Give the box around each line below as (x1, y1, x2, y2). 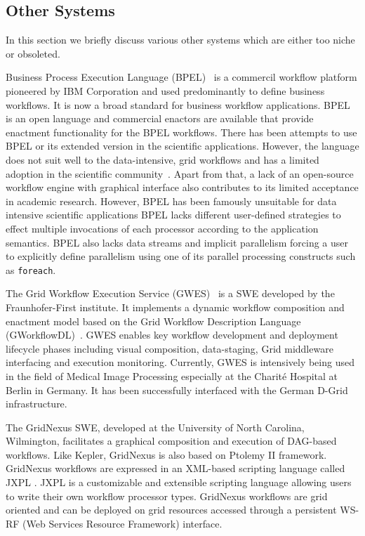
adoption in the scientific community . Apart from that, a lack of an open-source (6, 166, 354, 181)
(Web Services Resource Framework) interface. (22, 516, 223, 530)
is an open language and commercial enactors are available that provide (6, 111, 314, 126)
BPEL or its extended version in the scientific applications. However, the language (6, 138, 359, 153)
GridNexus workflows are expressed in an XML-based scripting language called (6, 461, 345, 476)
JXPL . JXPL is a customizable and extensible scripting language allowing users (6, 475, 352, 490)
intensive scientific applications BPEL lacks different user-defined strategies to (6, 207, 341, 222)
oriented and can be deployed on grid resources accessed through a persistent (6, 502, 337, 517)
